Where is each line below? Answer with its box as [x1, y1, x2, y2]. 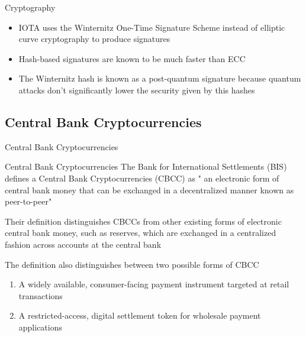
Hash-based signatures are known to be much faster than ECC [18, 52, 246, 64]
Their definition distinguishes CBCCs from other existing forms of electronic [5, 215, 282, 227]
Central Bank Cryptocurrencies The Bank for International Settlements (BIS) [5, 160, 287, 173]
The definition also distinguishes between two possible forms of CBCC [5, 258, 259, 270]
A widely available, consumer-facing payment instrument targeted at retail [18, 278, 289, 290]
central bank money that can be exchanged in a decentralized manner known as [5, 183, 294, 196]
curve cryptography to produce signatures [18, 33, 170, 45]
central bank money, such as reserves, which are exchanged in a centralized [5, 226, 276, 239]
